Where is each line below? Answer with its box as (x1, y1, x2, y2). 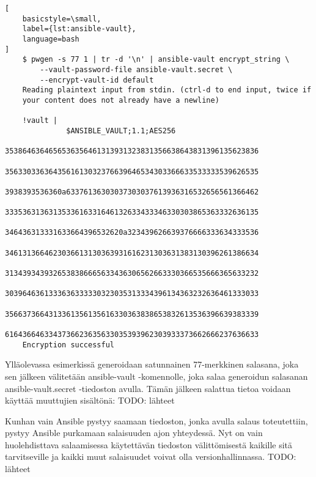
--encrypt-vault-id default (40, 75, 154, 84)
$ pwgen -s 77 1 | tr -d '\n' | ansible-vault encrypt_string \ (22, 55, 290, 64)
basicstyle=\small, (22, 14, 101, 23)
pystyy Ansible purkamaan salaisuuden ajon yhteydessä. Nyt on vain (5, 426, 263, 439)
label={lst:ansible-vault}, (22, 24, 136, 34)
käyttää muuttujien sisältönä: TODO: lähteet (5, 394, 175, 407)
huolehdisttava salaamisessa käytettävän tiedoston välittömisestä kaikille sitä (5, 438, 293, 451)
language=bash (22, 34, 79, 43)
